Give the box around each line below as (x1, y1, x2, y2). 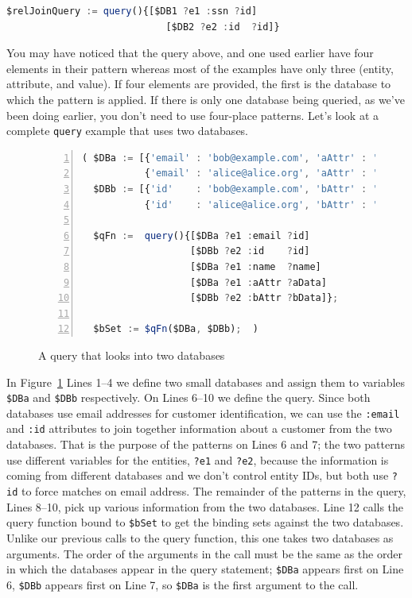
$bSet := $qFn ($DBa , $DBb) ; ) (93, 323, 258, 335)
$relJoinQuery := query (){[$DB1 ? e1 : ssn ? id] (6, 6, 258, 17)
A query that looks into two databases (38, 346, 225, 363)
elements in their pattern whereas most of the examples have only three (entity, (6, 60, 394, 76)
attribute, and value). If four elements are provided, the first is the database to (6, 75, 391, 92)
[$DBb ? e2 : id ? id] (190, 245, 310, 257)
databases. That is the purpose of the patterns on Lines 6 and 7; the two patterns (6, 436, 405, 453)
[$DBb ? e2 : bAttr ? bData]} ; (190, 292, 339, 304)
